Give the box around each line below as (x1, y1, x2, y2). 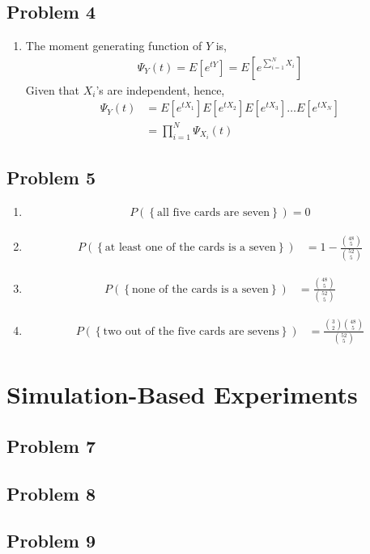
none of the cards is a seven (131, 283, 269, 295)
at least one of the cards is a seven (104, 242, 276, 254)
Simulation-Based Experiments (6, 378, 358, 411)
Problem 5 (6, 165, 96, 190)
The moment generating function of (25, 37, 202, 54)
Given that (25, 81, 80, 98)
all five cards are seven (157, 206, 270, 218)
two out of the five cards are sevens (103, 325, 279, 337)
